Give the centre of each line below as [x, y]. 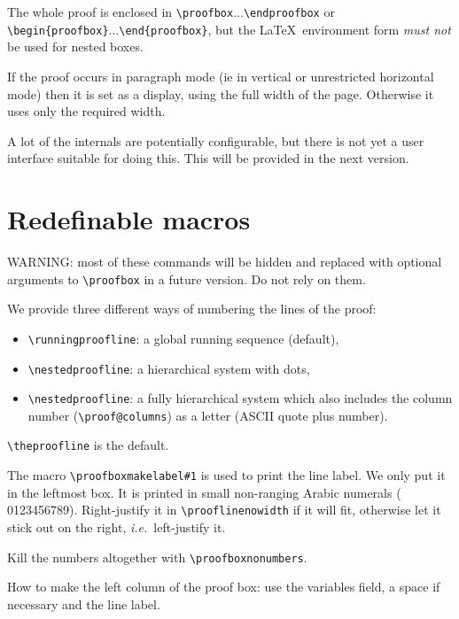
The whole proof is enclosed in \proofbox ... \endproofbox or [171, 12]
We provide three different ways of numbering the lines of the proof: [192, 309]
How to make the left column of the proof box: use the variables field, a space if [224, 587]
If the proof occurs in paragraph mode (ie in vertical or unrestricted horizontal [221, 76]
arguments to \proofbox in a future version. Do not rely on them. [187, 279]
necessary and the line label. [84, 604]
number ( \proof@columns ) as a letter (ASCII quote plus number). [208, 415]
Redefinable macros [129, 219]
